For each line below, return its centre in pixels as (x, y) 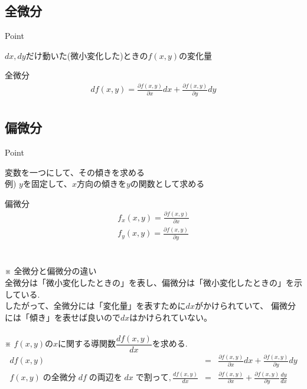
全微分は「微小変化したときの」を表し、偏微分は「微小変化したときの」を (149, 282)
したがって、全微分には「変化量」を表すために (95, 306)
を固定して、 (47, 184)
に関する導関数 (87, 343)
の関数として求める (167, 184)
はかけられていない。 (171, 317)
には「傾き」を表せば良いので (63, 317)
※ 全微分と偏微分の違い (51, 271)
